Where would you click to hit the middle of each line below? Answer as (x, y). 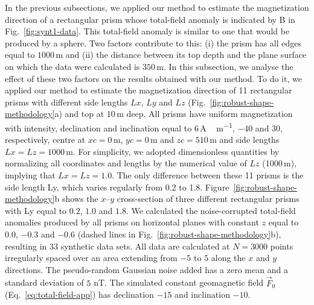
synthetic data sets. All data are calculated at (145, 246)
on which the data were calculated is (72, 66)
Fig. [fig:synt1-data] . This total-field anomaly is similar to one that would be (147, 31)
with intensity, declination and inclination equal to (98, 127)
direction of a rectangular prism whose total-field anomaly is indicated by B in (150, 19)
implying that (30, 175)
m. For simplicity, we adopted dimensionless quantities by (173, 151)
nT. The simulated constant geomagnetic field (179, 282)
